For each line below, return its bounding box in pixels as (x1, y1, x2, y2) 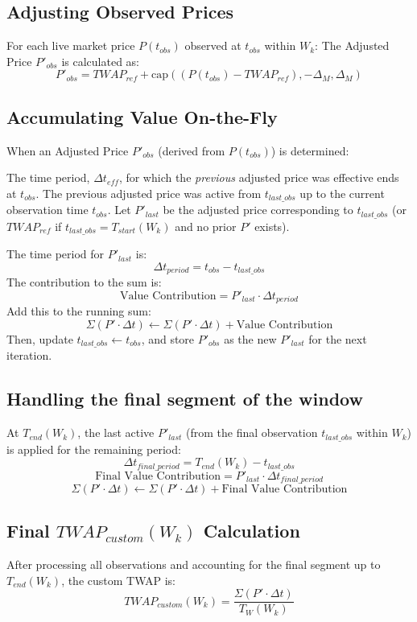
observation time (6, 201, 89, 218)
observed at (184, 37, 242, 54)
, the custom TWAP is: (61, 571, 176, 588)
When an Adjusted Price (6, 142, 129, 159)
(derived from (158, 142, 225, 159)
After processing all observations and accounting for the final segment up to (6, 556, 381, 573)
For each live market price (6, 37, 135, 54)
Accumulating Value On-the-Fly (6, 104, 278, 129)
